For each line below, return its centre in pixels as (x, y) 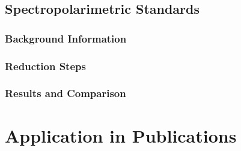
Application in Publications (121, 135)
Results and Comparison (66, 93)
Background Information (66, 38)
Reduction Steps (45, 66)
